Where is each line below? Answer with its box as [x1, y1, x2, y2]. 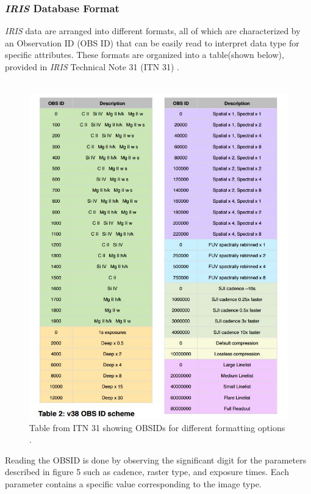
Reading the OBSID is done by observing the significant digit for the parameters [5, 453, 307, 466]
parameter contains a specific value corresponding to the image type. [5, 478, 262, 490]
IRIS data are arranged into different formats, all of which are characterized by [5, 24, 301, 37]
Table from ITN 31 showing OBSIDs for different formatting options [29, 421, 285, 434]
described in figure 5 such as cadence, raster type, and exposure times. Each [5, 465, 289, 478]
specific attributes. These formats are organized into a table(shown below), [5, 48, 284, 61]
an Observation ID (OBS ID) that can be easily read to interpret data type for [5, 36, 299, 49]
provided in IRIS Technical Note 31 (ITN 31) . [5, 60, 179, 73]
